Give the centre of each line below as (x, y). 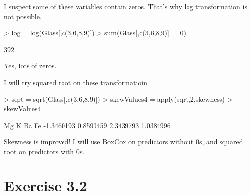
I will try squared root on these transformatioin (76, 82)
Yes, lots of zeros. (30, 66)
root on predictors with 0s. (44, 151)
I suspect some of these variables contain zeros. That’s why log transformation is (125, 6)
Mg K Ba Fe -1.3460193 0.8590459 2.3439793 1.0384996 (87, 125)
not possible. (23, 16)
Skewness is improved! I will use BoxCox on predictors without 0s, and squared (124, 142)
